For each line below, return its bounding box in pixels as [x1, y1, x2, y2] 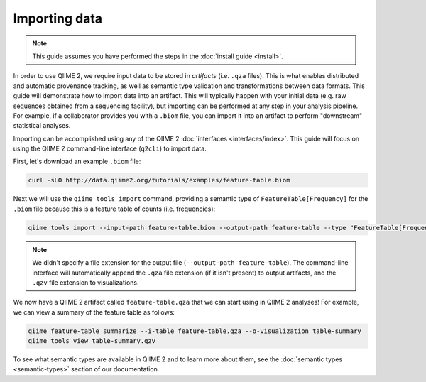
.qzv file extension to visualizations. [32, 278, 139, 287]
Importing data [13, 11, 103, 26]
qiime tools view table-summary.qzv [28, 337, 156, 345]
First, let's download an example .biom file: [13, 157, 141, 166]
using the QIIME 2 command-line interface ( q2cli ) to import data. [13, 144, 207, 153]
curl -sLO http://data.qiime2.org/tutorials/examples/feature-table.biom [28, 176, 290, 185]
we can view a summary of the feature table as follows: [13, 307, 175, 316]
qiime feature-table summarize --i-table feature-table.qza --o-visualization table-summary [28, 327, 361, 335]
